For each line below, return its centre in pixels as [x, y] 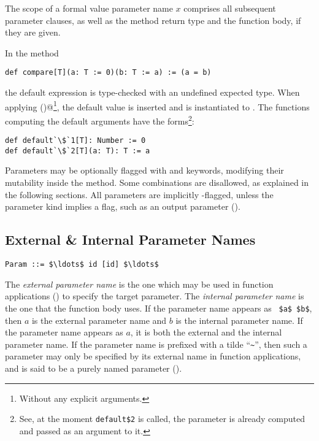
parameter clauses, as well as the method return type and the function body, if [153, 20]
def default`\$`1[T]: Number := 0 [75, 141]
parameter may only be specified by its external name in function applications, [153, 356]
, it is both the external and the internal [206, 332]
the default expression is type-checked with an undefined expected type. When [152, 92]
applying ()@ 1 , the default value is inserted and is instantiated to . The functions [157, 105]
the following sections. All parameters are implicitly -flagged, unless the [139, 194]
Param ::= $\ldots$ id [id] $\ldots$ [82, 265]
